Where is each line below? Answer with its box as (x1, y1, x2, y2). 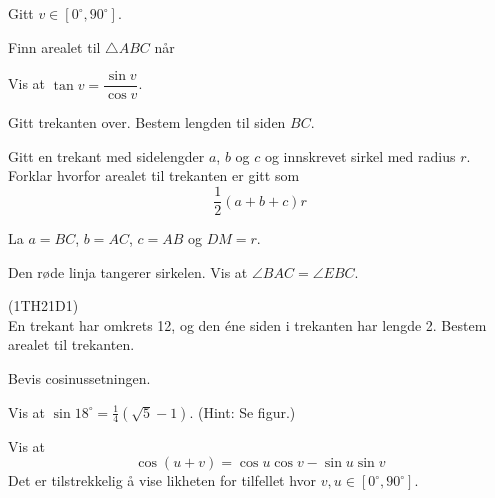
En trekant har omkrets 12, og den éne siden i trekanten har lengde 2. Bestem (8, 314, 487, 335)
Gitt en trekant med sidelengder (8, 145, 205, 166)
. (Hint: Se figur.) (189, 401, 296, 422)
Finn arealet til (8, 36, 101, 57)
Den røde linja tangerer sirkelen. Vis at (8, 261, 248, 282)
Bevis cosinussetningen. (8, 368, 151, 389)
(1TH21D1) (8, 295, 79, 316)
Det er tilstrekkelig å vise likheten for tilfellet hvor (8, 470, 317, 491)
